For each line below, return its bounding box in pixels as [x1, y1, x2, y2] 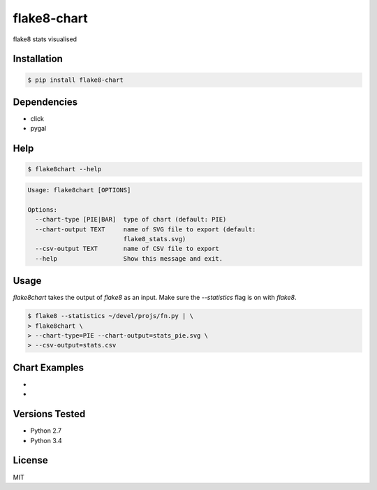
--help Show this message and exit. [35, 254, 223, 262]
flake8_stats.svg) [123, 235, 186, 243]
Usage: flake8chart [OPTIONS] [27, 186, 131, 194]
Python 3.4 [30, 436, 62, 445]
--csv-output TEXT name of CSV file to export [35, 245, 219, 253]
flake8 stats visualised [13, 35, 77, 43]
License [13, 454, 48, 466]
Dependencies [13, 96, 78, 108]
